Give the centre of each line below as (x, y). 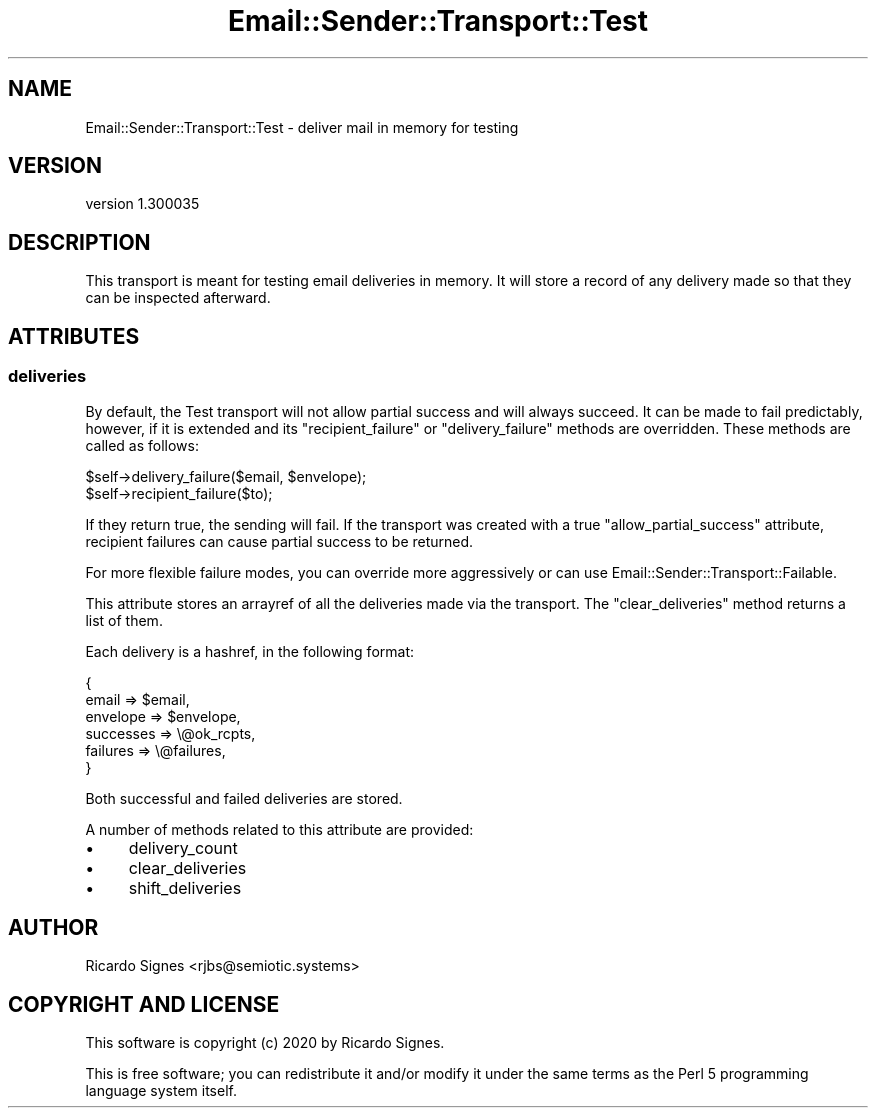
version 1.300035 (142, 204)
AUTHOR (53, 927)
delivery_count (183, 847)
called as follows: (142, 445)
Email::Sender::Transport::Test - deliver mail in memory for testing (302, 127)
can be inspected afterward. (178, 298)
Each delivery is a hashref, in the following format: (250, 651)
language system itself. (161, 1091)
